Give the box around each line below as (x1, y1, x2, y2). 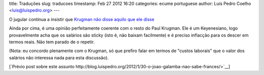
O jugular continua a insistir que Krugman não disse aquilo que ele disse (9, 16, 154, 22)
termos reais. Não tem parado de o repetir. (9, 39, 95, 45)
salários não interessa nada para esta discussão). (9, 55, 109, 60)
